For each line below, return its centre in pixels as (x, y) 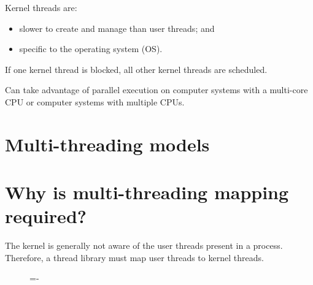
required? (46, 216)
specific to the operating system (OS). (91, 49)
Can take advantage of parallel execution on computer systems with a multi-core (156, 90)
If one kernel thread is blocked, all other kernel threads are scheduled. (136, 69)
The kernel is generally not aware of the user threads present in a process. (144, 245)
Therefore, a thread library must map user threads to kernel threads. (134, 257)
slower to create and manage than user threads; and (117, 28)
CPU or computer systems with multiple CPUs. (95, 101)
